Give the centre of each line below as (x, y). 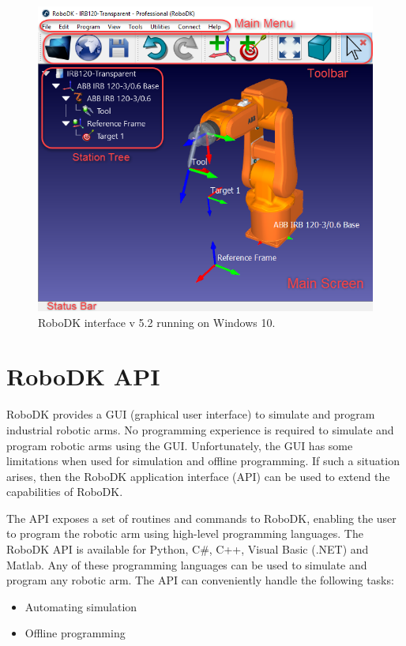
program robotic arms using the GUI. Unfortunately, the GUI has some (180, 445)
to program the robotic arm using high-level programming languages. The (185, 533)
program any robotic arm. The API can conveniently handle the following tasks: (200, 580)
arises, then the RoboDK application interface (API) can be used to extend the (198, 476)
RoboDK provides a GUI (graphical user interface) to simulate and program (191, 414)
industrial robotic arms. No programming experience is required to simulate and (200, 429)
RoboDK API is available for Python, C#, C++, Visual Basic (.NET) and (188, 549)
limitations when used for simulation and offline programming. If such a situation (203, 461)
